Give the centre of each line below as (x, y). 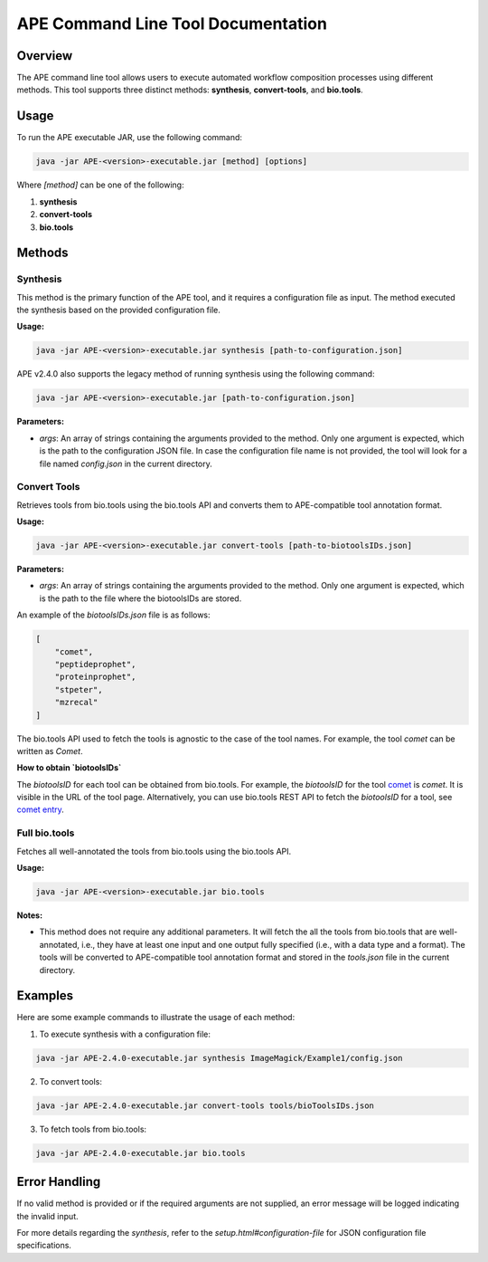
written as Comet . (50, 751)
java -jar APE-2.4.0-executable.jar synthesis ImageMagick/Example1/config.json (219, 1058)
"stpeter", (79, 689)
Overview (45, 56)
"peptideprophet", (95, 664)
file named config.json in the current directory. (126, 464)
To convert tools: (71, 1081)
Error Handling (59, 1182)
